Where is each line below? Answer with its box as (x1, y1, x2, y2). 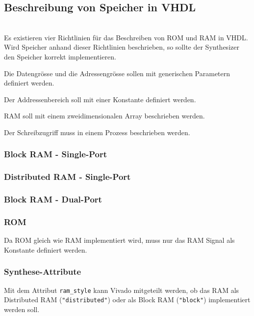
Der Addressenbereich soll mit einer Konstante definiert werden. (4, 94, 196, 104)
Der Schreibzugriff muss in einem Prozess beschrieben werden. (4, 127, 190, 137)
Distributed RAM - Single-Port (4, 171, 131, 183)
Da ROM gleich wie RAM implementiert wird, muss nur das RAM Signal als (4, 235, 235, 245)
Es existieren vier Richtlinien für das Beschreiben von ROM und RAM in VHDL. (4, 32, 248, 42)
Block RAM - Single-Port (4, 148, 107, 160)
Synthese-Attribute (4, 265, 81, 278)
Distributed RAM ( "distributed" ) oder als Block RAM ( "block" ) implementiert (4, 294, 251, 305)
